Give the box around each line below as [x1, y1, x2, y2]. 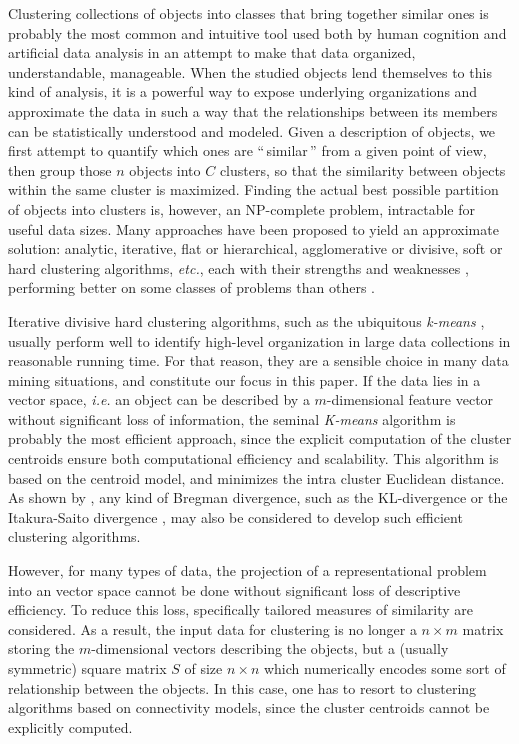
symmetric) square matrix [8, 658, 167, 678]
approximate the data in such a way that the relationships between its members [8, 100, 498, 121]
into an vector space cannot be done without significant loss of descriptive [8, 579, 461, 600]
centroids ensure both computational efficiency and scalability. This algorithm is [8, 448, 499, 469]
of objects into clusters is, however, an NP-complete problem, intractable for [8, 198, 475, 219]
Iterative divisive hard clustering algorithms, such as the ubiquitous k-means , [8, 310, 485, 331]
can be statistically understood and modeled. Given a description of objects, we [8, 120, 496, 141]
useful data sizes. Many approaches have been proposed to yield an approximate [8, 218, 499, 239]
